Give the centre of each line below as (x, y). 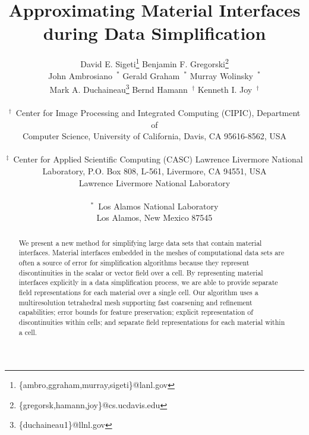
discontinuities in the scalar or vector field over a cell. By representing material (141, 272)
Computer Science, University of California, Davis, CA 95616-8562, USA (154, 136)
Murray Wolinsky (221, 75)
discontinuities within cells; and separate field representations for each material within (152, 322)
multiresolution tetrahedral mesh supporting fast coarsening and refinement (135, 302)
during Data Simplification (154, 33)
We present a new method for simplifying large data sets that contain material (140, 242)
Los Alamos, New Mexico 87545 (154, 217)
